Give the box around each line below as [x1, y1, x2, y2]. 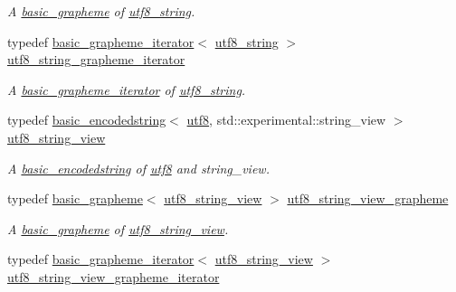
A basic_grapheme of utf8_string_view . [7, 219, 229, 238]
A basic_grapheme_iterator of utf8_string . [7, 80, 246, 99]
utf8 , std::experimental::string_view [186, 110, 386, 129]
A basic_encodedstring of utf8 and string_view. [7, 158, 270, 177]
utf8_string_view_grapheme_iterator [7, 267, 220, 286]
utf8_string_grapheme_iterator [7, 50, 185, 69]
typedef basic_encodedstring [7, 110, 166, 129]
